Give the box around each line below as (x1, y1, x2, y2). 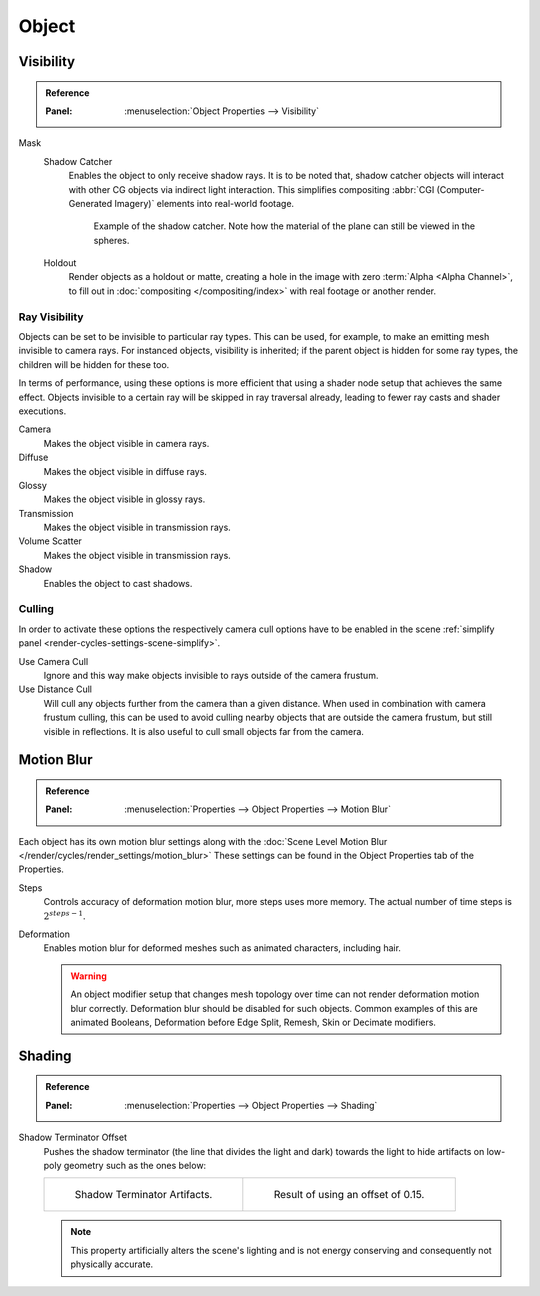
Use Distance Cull (18, 683, 92, 695)
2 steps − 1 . (43, 909, 86, 922)
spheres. (93, 234, 130, 246)
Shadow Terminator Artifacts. (74, 1188, 213, 1202)
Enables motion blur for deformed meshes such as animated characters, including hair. (43, 942, 402, 954)
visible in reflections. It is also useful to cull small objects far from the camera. (43, 725, 365, 737)
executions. (18, 405, 67, 417)
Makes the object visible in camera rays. (43, 437, 210, 449)
